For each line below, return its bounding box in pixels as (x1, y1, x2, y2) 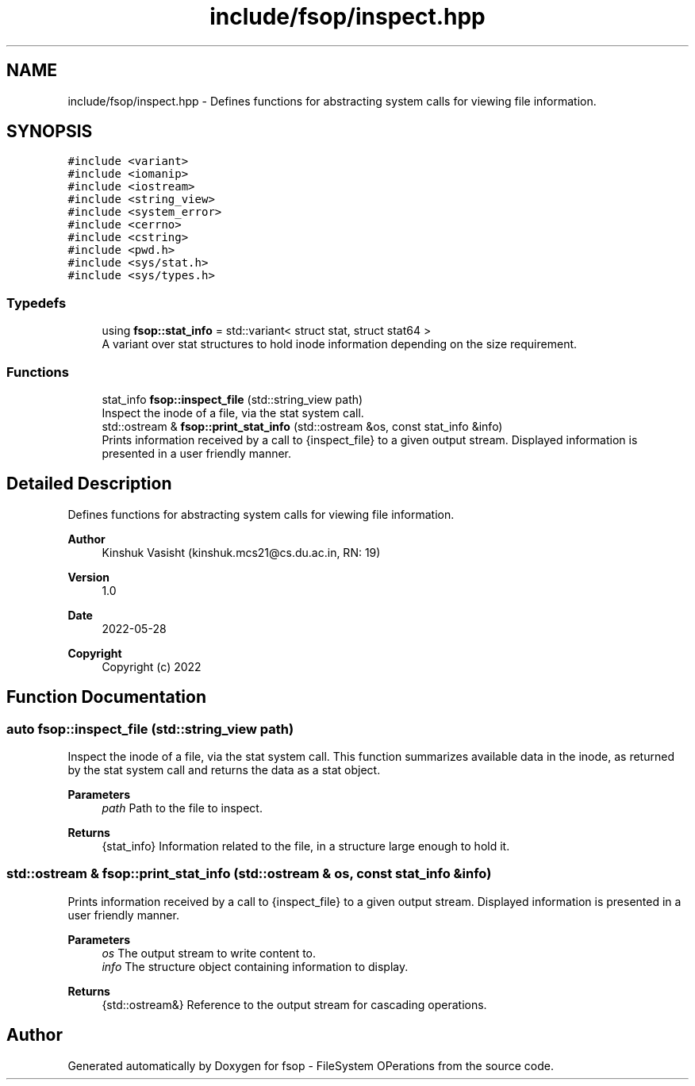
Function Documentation (6, 687, 206, 708)
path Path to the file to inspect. (102, 801, 263, 815)
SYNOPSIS (6, 121, 93, 142)
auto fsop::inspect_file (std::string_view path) (6, 720, 294, 737)
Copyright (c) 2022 (102, 659, 202, 673)
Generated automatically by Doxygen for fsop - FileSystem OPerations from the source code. (67, 1058, 555, 1073)
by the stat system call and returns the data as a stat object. (67, 763, 381, 777)
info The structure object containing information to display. (102, 959, 409, 973)
